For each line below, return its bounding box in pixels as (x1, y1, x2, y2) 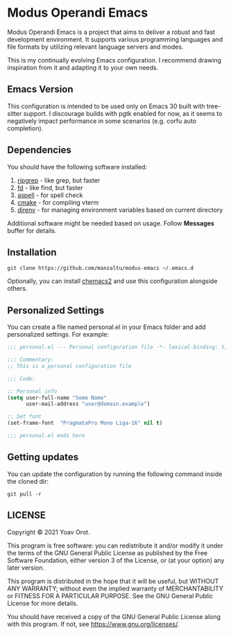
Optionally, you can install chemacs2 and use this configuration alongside (7, 277, 218, 285)
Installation (7, 246, 57, 258)
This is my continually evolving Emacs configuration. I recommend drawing (7, 56, 222, 64)
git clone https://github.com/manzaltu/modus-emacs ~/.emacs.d (7, 265, 194, 272)
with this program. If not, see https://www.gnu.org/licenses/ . (7, 620, 180, 628)
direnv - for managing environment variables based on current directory (17, 205, 223, 214)
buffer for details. (7, 226, 57, 235)
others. (7, 285, 28, 293)
